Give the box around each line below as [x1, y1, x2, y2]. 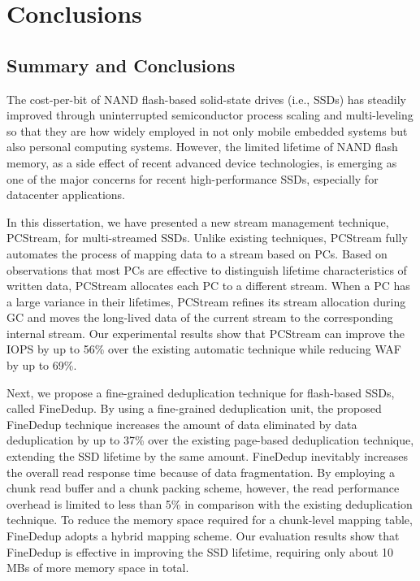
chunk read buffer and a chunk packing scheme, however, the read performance [6, 479, 400, 496]
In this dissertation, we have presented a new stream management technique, [6, 213, 389, 230]
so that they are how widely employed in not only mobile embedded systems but [6, 122, 408, 139]
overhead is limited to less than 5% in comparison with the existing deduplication [6, 495, 413, 512]
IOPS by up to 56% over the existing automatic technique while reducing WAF [6, 340, 401, 358]
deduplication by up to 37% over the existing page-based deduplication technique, [6, 431, 414, 449]
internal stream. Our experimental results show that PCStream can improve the [6, 324, 405, 341]
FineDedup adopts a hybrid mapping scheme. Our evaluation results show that [6, 527, 400, 544]
